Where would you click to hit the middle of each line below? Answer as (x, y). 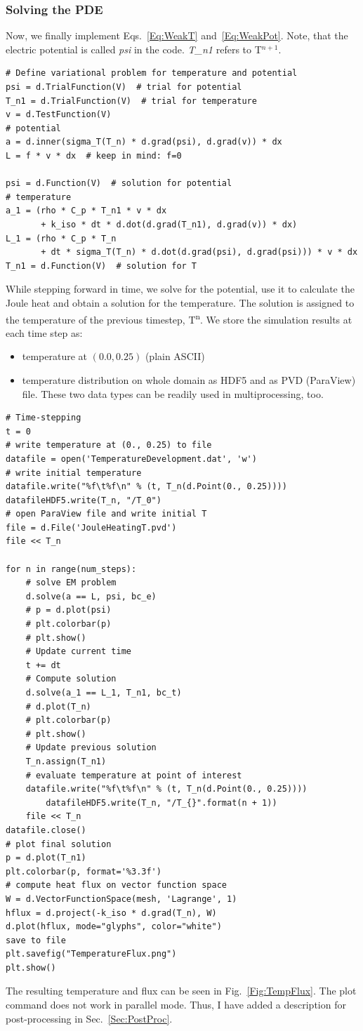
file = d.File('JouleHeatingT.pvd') (91, 527)
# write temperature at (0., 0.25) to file (109, 445)
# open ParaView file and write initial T (106, 514)
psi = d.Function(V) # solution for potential (119, 184)
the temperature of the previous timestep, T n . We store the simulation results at (179, 318)
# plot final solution (59, 844)
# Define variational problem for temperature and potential (152, 73)
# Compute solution (71, 679)
